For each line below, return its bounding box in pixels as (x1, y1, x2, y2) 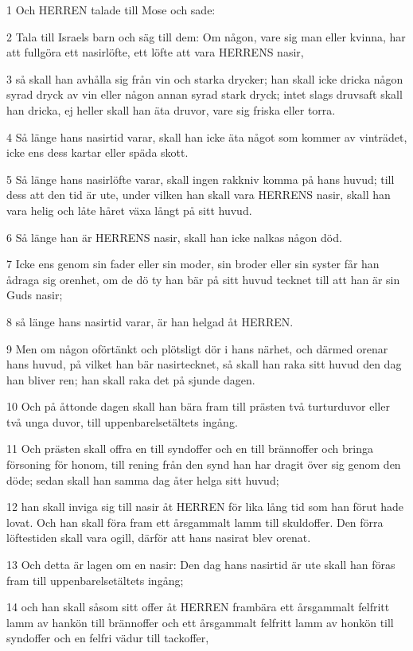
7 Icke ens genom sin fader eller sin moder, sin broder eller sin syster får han (6, 255, 380, 272)
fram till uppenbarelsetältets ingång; (6, 571, 184, 588)
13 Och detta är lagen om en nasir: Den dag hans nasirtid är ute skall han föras (6, 556, 395, 573)
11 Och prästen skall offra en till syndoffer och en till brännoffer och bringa (6, 440, 373, 457)
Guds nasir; (6, 287, 63, 303)
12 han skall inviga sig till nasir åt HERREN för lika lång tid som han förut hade (6, 498, 404, 515)
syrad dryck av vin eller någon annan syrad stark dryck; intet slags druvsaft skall (6, 86, 403, 103)
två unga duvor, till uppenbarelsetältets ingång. (6, 413, 238, 430)
